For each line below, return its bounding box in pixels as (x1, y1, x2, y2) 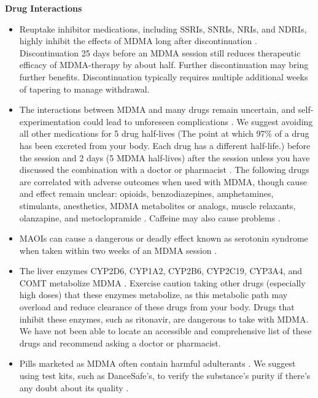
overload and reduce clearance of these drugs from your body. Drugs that (19, 300, 295, 313)
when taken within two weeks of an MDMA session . (19, 243, 217, 256)
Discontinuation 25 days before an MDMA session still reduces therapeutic (19, 46, 301, 59)
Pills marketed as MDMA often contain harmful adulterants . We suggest (19, 357, 296, 370)
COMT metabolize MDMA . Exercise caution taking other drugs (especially (19, 276, 306, 289)
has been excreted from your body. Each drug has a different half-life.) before (19, 139, 311, 151)
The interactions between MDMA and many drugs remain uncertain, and (19, 103, 296, 116)
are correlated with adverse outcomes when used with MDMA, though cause (19, 175, 307, 188)
